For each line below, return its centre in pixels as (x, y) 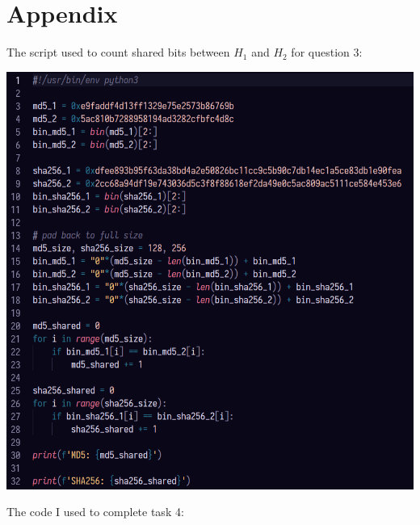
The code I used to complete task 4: (95, 512)
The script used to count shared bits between (118, 52)
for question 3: (327, 52)
